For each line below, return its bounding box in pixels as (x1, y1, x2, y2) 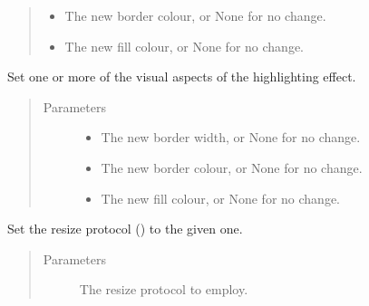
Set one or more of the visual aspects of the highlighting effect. (7, 67, 356, 86)
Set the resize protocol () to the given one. (7, 219, 243, 238)
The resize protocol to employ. (79, 280, 248, 299)
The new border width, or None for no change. (101, 128, 361, 147)
